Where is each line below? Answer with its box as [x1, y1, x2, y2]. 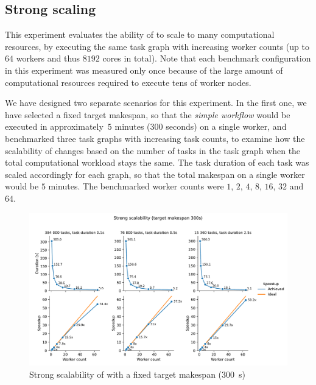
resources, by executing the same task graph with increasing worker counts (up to [5, 40, 309, 52]
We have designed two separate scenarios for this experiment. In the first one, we [5, 96, 307, 109]
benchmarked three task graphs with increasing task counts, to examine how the [5, 132, 305, 144]
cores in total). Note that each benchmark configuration [102, 52, 311, 65]
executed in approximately [5, 120, 104, 133]
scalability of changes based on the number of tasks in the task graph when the [5, 144, 301, 157]
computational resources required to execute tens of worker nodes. [5, 76, 251, 88]
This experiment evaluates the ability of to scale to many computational [5, 28, 275, 41]
